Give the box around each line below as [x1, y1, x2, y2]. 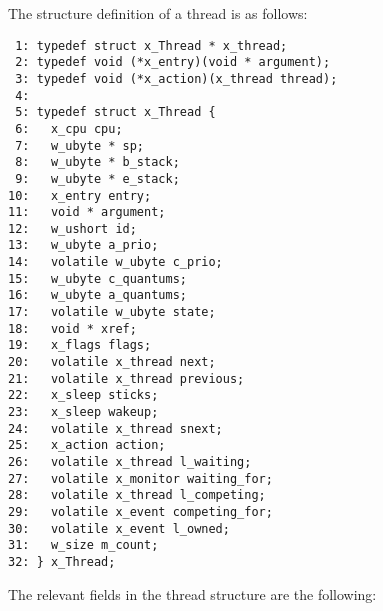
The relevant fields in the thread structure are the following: [8, 583, 377, 604]
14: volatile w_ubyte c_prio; [8, 255, 223, 270]
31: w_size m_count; [8, 538, 159, 553]
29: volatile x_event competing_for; [8, 504, 273, 519]
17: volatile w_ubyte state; [8, 305, 216, 320]
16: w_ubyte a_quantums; [8, 288, 187, 303]
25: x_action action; [8, 438, 166, 453]
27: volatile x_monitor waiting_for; [8, 471, 273, 486]
